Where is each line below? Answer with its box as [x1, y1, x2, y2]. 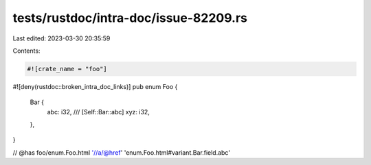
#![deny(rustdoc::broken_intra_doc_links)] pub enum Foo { [12, 82, 178, 90]
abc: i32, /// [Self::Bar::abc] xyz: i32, [47, 107, 150, 116]
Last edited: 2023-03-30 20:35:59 [12, 34, 111, 42]
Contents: [12, 47, 41, 55]
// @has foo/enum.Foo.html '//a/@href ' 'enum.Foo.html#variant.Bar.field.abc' [12, 148, 230, 157]
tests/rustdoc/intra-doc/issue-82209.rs [12, 10, 247, 25]
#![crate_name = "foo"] [27, 65, 108, 73]
